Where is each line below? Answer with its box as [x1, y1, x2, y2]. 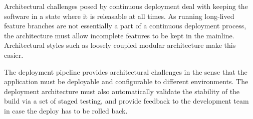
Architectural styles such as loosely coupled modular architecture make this [4, 40, 236, 50]
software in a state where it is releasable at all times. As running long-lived [4, 10, 234, 21]
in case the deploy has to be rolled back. [4, 105, 128, 116]
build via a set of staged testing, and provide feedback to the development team [4, 96, 249, 106]
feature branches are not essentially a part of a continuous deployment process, [4, 20, 246, 31]
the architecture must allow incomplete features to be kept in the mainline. [4, 30, 234, 40]
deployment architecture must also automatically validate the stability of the [4, 86, 240, 96]
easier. [4, 49, 24, 60]
